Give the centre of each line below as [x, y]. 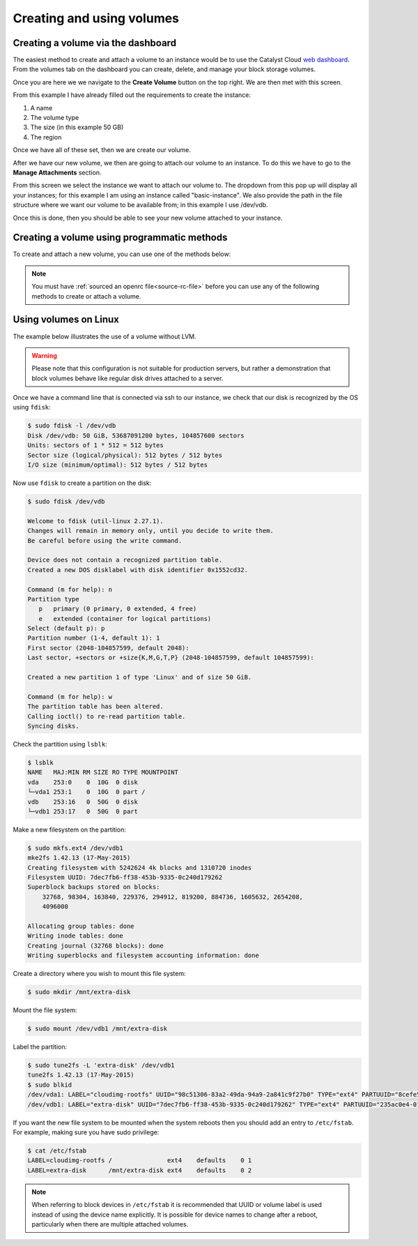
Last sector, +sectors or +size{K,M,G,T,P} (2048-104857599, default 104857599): [171, 658]
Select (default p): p [66, 629]
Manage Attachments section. [57, 172]
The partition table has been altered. [95, 707]
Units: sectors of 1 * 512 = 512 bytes [95, 445]
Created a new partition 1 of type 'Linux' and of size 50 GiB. [140, 677]
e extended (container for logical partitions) [125, 618]
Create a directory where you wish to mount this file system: [99, 974]
